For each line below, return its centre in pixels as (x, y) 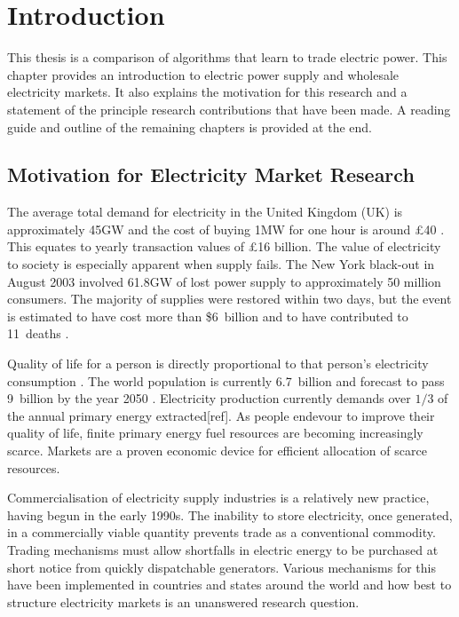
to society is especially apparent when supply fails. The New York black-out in (221, 264)
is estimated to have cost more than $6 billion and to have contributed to (208, 316)
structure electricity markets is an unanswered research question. (183, 601)
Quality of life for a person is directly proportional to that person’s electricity (218, 364)
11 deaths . (38, 333)
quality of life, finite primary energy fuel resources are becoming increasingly (215, 433)
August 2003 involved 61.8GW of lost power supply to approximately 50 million (224, 281)
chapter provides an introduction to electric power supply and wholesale (203, 74)
